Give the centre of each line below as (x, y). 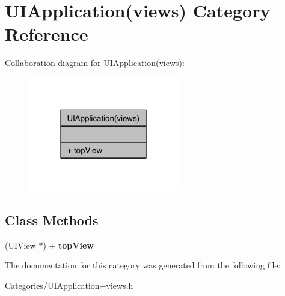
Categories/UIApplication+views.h (69, 285)
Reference (47, 34)
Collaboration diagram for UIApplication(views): (95, 63)
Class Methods (52, 220)
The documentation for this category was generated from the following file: (143, 265)
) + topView (68, 245)
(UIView (20, 245)
